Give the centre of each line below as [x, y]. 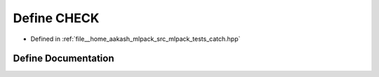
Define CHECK [56, 18]
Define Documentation [64, 59]
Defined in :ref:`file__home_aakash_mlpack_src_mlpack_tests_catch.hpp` [135, 39]
